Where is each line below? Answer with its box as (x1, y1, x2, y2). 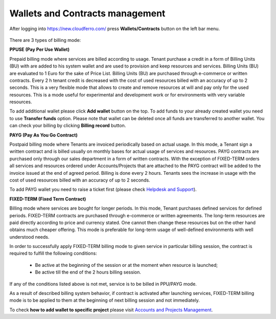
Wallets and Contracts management (9, 8, 166, 19)
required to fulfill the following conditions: (9, 250, 97, 257)
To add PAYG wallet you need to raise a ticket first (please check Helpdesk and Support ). (9, 187, 197, 193)
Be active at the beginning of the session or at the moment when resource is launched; (35, 262, 218, 268)
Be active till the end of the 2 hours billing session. (35, 269, 142, 276)
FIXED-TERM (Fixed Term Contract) (9, 196, 86, 202)
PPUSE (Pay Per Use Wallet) (9, 47, 70, 53)
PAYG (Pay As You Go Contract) (9, 132, 78, 138)
